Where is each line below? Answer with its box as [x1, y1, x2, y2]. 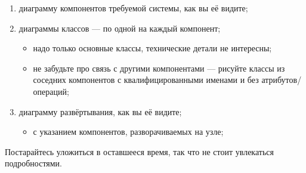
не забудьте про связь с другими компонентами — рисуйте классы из [33, 61, 285, 74]
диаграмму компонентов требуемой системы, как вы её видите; [18, 2, 248, 14]
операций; [33, 85, 69, 97]
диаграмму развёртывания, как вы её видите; [18, 105, 182, 118]
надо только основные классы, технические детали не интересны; [33, 42, 272, 54]
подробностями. [5, 157, 63, 169]
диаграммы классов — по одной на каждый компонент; [18, 21, 221, 34]
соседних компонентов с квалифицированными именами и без [33, 73, 259, 86]
